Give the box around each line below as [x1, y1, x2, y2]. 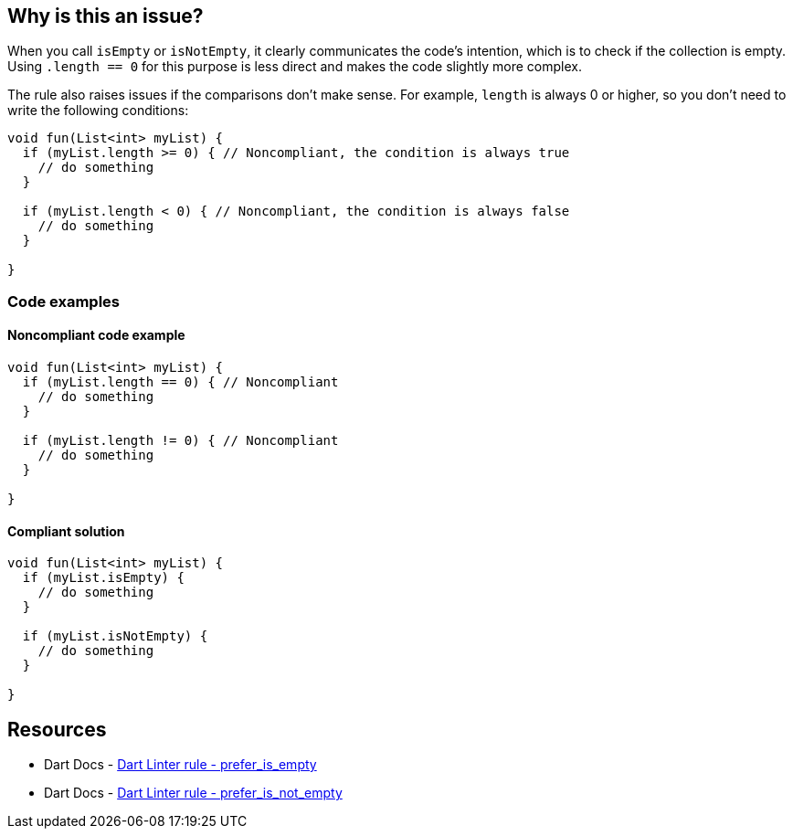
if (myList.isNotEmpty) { [22, 629, 208, 644]
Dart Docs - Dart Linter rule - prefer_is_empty [44, 757, 317, 773]
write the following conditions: [7, 102, 189, 119]
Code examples [7, 291, 121, 311]
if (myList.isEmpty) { [22, 570, 185, 586]
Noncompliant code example [7, 327, 185, 344]
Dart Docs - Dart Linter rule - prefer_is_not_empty [44, 785, 343, 801]
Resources [7, 717, 107, 741]
